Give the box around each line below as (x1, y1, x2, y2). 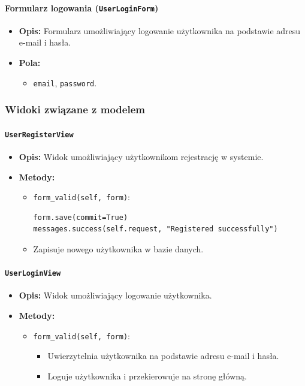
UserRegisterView (5, 130, 74, 139)
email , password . (33, 76, 97, 89)
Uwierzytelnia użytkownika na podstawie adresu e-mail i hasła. (47, 349, 279, 362)
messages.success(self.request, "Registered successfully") (33, 225, 278, 234)
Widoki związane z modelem (5, 102, 145, 117)
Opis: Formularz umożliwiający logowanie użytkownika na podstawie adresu (19, 24, 301, 37)
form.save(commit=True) (33, 213, 128, 222)
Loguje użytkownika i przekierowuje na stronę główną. (47, 369, 247, 382)
